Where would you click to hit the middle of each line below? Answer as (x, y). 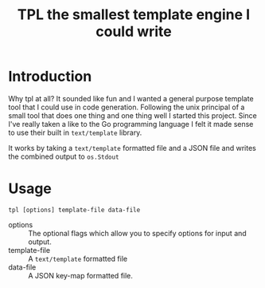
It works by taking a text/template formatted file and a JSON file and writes (132, 148)
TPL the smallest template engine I (134, 15)
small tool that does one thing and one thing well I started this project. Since (132, 115)
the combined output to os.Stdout (64, 156)
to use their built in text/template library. (75, 132)
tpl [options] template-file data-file (74, 210)
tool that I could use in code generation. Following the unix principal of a (127, 107)
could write (134, 32)
